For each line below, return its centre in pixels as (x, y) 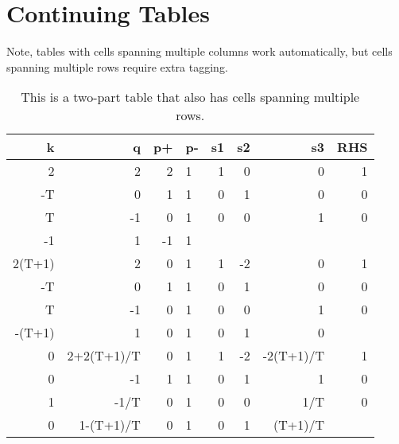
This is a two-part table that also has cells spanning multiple (190, 97)
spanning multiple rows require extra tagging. (117, 66)
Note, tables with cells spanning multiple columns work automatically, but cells (199, 51)
